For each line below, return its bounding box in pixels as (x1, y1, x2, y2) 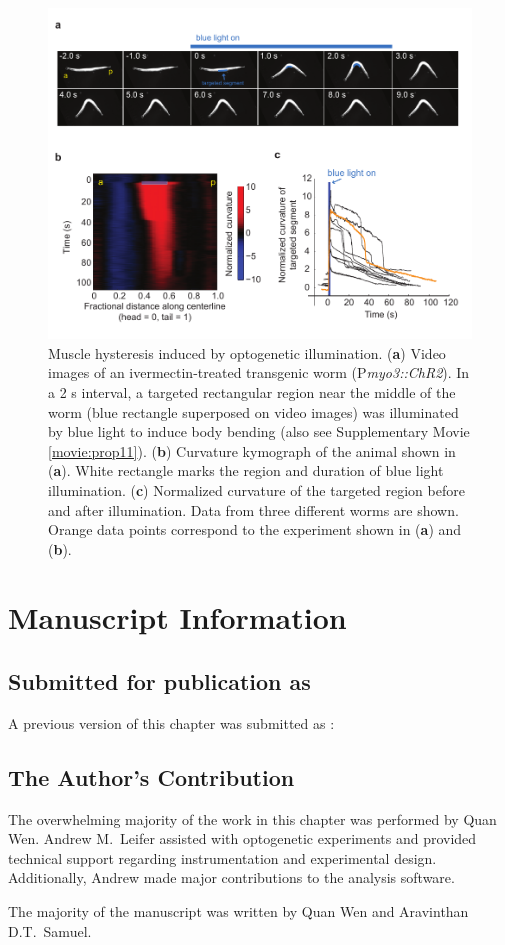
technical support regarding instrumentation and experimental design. (8, 847, 437, 868)
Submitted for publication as (8, 666, 311, 697)
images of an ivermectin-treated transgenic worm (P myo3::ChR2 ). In (48, 362, 470, 383)
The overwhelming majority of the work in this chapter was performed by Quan (8, 808, 497, 829)
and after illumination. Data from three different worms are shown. (48, 499, 459, 520)
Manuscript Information (8, 597, 347, 638)
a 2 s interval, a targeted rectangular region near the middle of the (48, 381, 456, 402)
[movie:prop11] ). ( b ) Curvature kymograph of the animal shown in (48, 440, 456, 461)
